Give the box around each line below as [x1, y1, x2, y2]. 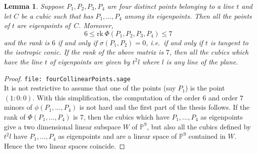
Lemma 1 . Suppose [4, 1, 65, 11]
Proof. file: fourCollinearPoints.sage [4, 73, 131, 83]
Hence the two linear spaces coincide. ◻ [4, 140, 125, 151]
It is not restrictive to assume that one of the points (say [4, 83, 176, 93]
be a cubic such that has [21, 10, 93, 21]
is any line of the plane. [166, 56, 238, 66]
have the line [4, 56, 42, 66]
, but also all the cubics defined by [147, 121, 251, 131]
